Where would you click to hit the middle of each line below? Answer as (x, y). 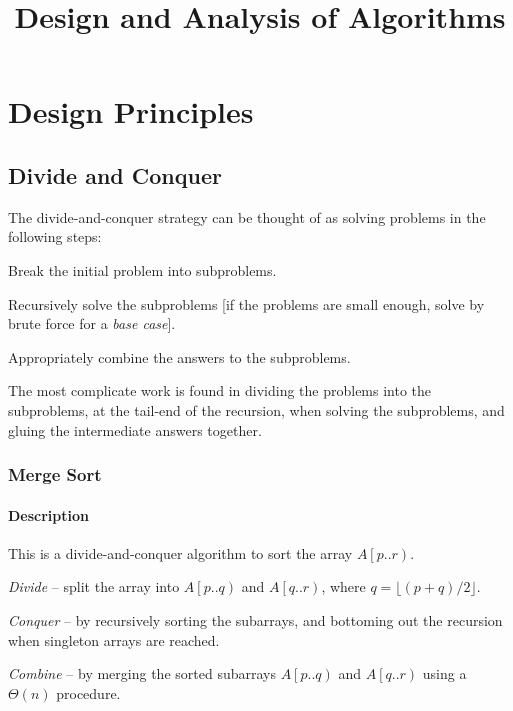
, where (343, 586)
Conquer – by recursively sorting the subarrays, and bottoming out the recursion (255, 619)
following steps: (55, 236)
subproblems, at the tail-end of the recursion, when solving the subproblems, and (256, 409)
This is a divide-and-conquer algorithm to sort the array (180, 552)
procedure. (88, 692)
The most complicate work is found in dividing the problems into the (220, 390)
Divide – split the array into (94, 586)
